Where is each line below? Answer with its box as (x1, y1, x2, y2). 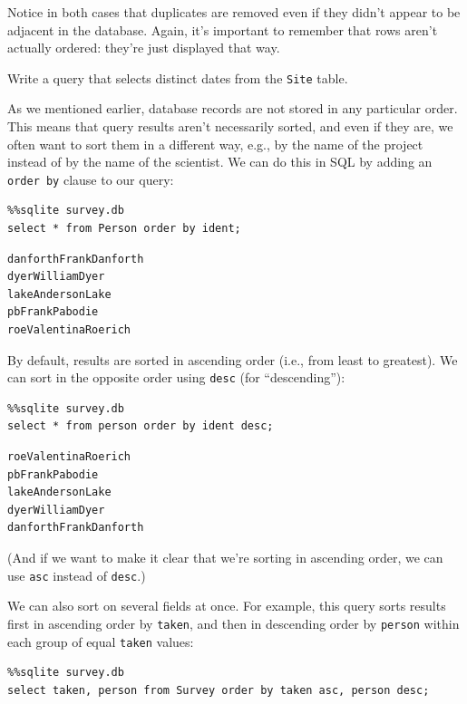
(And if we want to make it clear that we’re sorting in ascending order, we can (7, 548, 443, 567)
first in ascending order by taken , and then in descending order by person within (7, 613, 460, 632)
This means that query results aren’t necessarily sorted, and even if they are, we (7, 117, 453, 136)
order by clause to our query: (7, 169, 174, 188)
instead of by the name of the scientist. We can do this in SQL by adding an (7, 152, 433, 171)
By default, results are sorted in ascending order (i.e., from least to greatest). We (7, 350, 458, 369)
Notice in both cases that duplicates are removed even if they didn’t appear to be (7, 3, 461, 21)
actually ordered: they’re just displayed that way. (7, 38, 280, 57)
